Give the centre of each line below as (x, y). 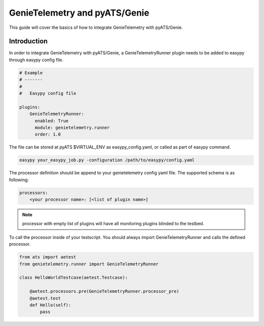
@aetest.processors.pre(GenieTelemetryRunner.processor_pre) (104, 291)
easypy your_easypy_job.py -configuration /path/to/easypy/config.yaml (107, 160)
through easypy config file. (36, 60)
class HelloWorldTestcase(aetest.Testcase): (74, 278)
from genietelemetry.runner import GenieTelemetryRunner (89, 264)
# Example (31, 73)
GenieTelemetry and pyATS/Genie (79, 13)
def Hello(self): (50, 305)
